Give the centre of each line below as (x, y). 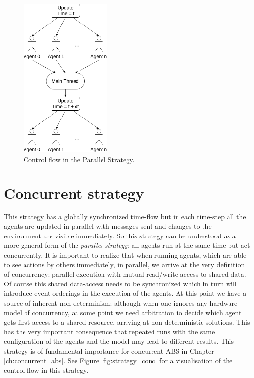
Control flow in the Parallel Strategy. (79, 159)
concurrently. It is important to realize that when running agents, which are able (125, 254)
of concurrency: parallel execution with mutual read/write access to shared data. (125, 274)
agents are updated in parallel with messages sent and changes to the (108, 226)
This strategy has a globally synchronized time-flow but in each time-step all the (125, 216)
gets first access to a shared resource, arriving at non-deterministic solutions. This (127, 322)
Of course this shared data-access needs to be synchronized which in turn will (120, 283)
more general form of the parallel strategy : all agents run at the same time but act (127, 245)
